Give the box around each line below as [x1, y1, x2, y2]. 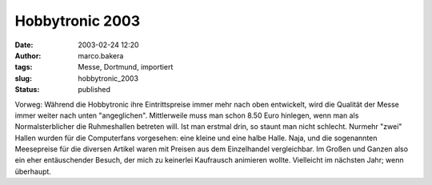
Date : [14, 40, 34, 50]
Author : [14, 50, 42, 60]
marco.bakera [78, 50, 124, 60]
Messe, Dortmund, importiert [78, 62, 174, 72]
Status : [14, 85, 40, 95]
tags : [14, 62, 33, 72]
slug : [14, 73, 32, 83]
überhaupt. [14, 167, 52, 176]
